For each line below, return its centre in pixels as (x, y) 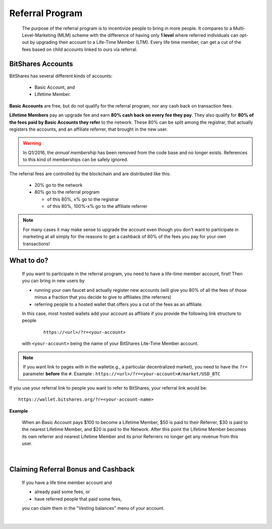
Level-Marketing (39, 35)
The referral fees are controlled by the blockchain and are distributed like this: (90, 174)
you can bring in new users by (53, 281)
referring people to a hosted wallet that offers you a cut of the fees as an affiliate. (119, 304)
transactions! (37, 244)
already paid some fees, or (62, 492)
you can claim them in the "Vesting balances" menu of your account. (93, 508)
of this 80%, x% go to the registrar (83, 199)
